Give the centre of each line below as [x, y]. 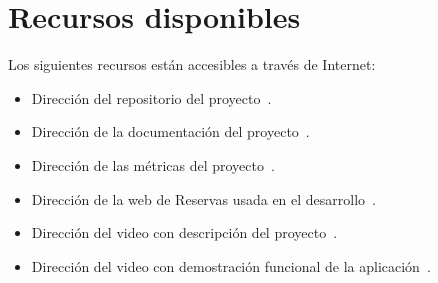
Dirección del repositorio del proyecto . [151, 97]
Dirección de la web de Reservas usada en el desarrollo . [203, 198]
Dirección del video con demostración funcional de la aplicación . [231, 265]
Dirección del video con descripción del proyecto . [184, 232]
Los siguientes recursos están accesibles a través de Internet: [192, 64]
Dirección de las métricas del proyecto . [153, 164]
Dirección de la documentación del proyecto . [170, 131]
